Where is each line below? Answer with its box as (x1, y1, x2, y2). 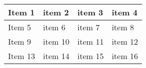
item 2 (43, 6, 69, 18)
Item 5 (8, 21, 31, 33)
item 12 (111, 36, 138, 47)
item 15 (77, 50, 104, 62)
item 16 (111, 50, 138, 62)
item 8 (111, 21, 134, 33)
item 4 (111, 6, 137, 18)
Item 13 (8, 50, 35, 62)
